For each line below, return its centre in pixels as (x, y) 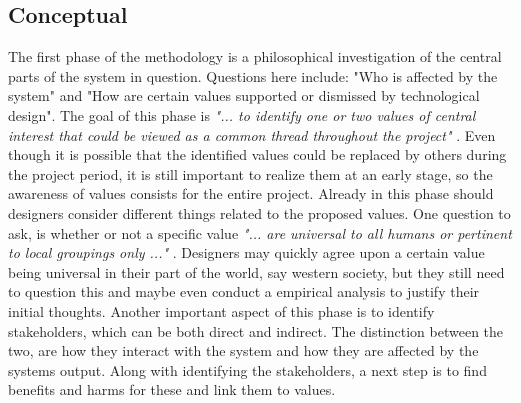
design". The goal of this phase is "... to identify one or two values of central (242, 114)
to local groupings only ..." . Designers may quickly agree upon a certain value (246, 252)
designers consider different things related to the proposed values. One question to (259, 212)
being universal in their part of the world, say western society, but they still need (256, 271)
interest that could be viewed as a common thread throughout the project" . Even (252, 134)
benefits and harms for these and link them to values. (172, 389)
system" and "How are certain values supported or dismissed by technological (244, 95)
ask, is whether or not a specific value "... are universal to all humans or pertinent (260, 232)
